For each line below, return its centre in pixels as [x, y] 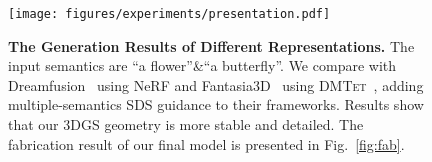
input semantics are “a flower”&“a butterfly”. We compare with [202, 65]
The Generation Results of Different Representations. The [211, 45]
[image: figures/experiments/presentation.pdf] [169, 14]
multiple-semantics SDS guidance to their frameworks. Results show [216, 104]
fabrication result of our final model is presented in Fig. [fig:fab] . [206, 143]
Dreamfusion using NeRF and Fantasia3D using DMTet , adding [216, 84]
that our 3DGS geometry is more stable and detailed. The [186, 124]
